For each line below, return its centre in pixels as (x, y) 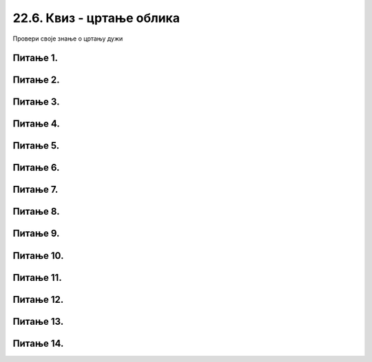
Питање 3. (36, 102)
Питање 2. (36, 80)
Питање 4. (36, 124)
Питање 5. (36, 146)
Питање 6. (36, 168)
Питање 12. (38, 299)
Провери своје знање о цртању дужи (68, 39)
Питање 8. (36, 212)
